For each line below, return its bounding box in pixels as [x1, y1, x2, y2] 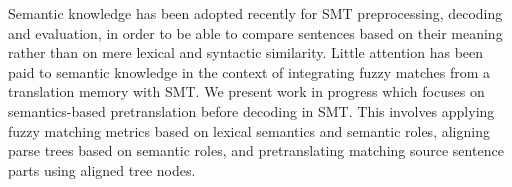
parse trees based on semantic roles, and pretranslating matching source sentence [8, 140, 504, 161]
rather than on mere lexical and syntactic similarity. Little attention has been [8, 42, 484, 63]
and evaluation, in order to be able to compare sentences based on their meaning [8, 22, 503, 43]
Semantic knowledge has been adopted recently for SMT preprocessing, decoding [8, 3, 503, 23]
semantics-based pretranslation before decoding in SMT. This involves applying [8, 100, 495, 121]
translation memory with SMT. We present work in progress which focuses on [8, 81, 485, 102]
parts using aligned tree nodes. [8, 159, 196, 180]
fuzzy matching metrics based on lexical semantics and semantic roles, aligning [8, 120, 490, 141]
